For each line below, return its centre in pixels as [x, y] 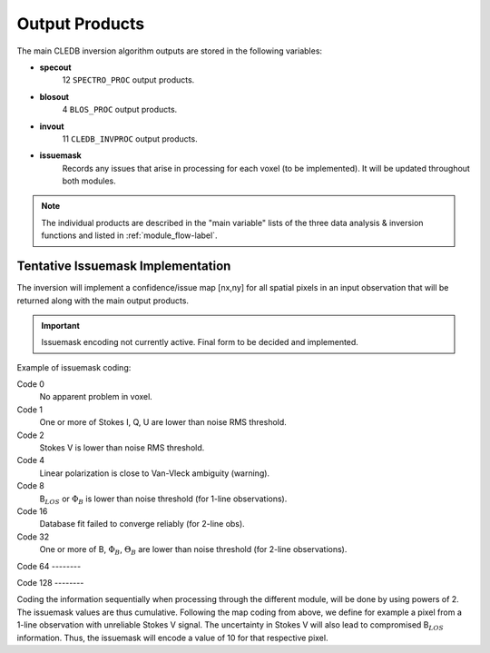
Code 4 [31, 460]
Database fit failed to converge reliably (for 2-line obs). [142, 524]
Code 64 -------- [49, 566]
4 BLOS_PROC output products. [120, 110]
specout [55, 67]
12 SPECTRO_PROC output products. [128, 80]
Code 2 [30, 435]
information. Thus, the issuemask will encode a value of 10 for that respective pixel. [172, 638]
